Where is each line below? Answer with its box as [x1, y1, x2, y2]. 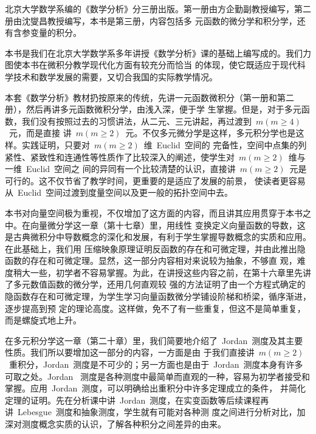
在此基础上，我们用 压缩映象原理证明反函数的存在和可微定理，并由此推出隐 [5, 242, 306, 255]
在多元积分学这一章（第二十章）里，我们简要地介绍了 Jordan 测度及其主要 [5, 334, 303, 346]
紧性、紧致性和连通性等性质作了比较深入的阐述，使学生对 [5, 150, 235, 163]
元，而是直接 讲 [9, 126, 72, 139]
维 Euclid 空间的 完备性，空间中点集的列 [143, 138, 307, 151]
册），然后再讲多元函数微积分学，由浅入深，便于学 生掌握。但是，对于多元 [5, 103, 301, 115]
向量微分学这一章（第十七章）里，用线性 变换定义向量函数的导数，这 [30, 218, 306, 231]
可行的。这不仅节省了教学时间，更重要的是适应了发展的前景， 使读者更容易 [5, 174, 306, 187]
